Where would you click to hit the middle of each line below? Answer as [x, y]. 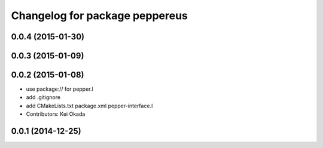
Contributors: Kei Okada [56, 114]
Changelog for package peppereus [100, 16]
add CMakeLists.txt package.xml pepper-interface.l [89, 106]
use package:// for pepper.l [60, 89]
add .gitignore [43, 97]
